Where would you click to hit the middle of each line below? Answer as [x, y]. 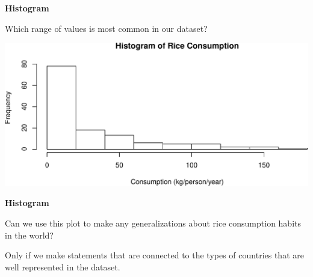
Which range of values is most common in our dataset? [106, 28]
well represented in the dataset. [63, 266]
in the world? [29, 235]
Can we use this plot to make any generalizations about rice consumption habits [153, 223]
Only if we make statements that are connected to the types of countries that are [154, 255]
